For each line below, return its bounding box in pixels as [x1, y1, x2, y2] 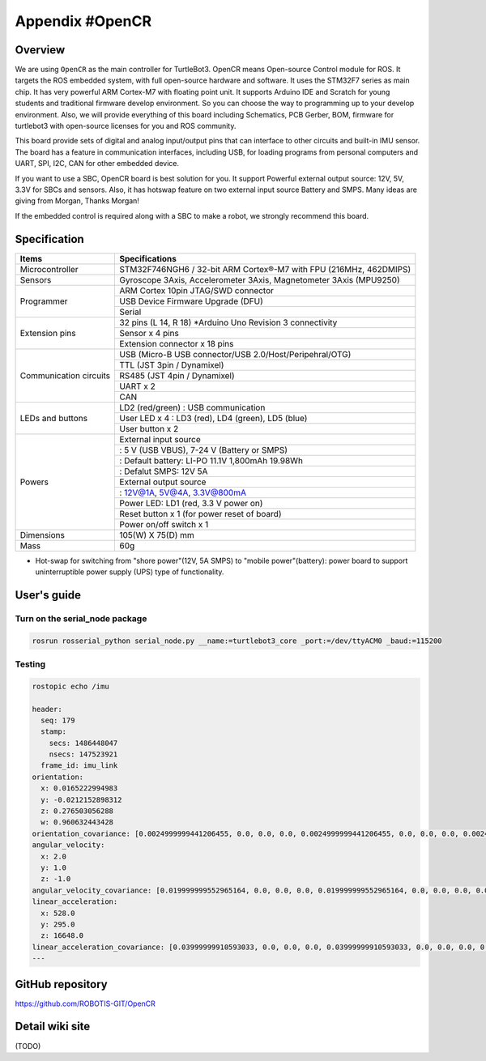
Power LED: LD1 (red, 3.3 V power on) [119, 497, 263, 509]
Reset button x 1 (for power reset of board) [119, 508, 282, 519]
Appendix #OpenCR [15, 12, 152, 30]
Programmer [19, 296, 68, 307]
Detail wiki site [15, 1020, 91, 1033]
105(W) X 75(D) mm [119, 529, 194, 540]
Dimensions [19, 529, 65, 540]
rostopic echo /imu [32, 681, 109, 691]
